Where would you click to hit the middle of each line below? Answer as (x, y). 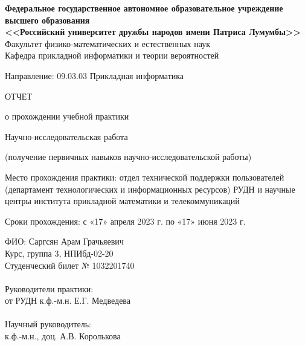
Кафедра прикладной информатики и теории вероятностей (112, 55)
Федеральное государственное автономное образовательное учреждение (144, 8)
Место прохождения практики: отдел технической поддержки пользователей (145, 177)
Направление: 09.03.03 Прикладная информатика (95, 75)
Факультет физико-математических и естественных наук (108, 43)
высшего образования (47, 20)
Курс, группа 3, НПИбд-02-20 (59, 253)
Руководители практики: (49, 288)
